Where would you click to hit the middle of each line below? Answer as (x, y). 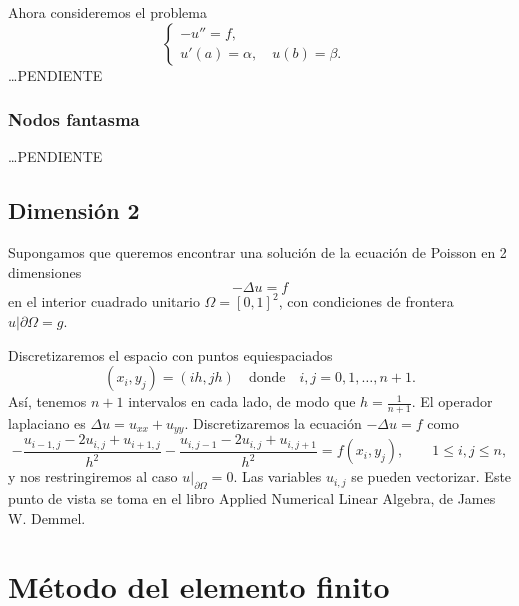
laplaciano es (47, 423)
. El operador (452, 401)
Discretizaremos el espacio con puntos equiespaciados (170, 354)
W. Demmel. (47, 517)
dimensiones (45, 271)
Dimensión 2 (74, 210)
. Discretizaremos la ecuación (273, 423)
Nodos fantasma (74, 119)
